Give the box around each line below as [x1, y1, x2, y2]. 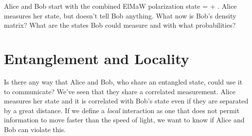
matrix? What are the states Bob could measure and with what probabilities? [4, 20, 236, 30]
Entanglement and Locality [4, 48, 189, 68]
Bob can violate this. [4, 124, 66, 134]
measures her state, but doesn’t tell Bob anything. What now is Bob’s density [4, 10, 236, 20]
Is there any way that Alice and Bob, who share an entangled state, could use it [4, 76, 243, 86]
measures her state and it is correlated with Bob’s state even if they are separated [4, 96, 249, 106]
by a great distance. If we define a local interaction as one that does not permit [4, 105, 240, 115]
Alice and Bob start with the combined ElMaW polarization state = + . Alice [4, 1, 237, 11]
